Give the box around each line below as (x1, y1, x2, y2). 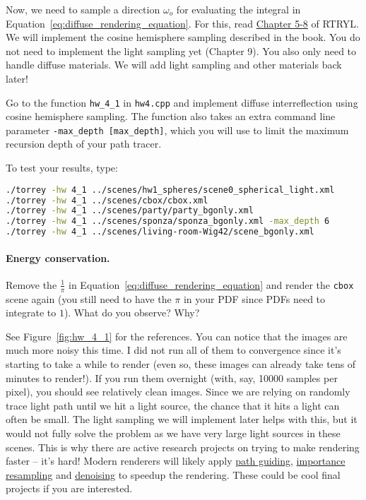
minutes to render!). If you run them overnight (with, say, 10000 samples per (6, 370, 338, 385)
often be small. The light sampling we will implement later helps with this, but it (6, 412, 358, 427)
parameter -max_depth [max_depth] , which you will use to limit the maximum (6, 122, 349, 137)
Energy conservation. (6, 250, 110, 265)
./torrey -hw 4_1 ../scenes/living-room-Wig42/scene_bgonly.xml (6, 227, 314, 237)
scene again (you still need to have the (6, 291, 172, 306)
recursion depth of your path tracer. (6, 136, 162, 151)
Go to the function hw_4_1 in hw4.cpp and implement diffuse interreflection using (6, 95, 358, 109)
